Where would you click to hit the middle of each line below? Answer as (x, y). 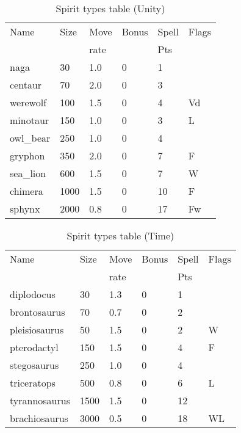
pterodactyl (34, 347)
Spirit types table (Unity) (110, 8)
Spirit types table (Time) (120, 235)
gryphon (27, 155)
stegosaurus (34, 365)
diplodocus (33, 294)
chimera (27, 191)
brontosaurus (38, 312)
